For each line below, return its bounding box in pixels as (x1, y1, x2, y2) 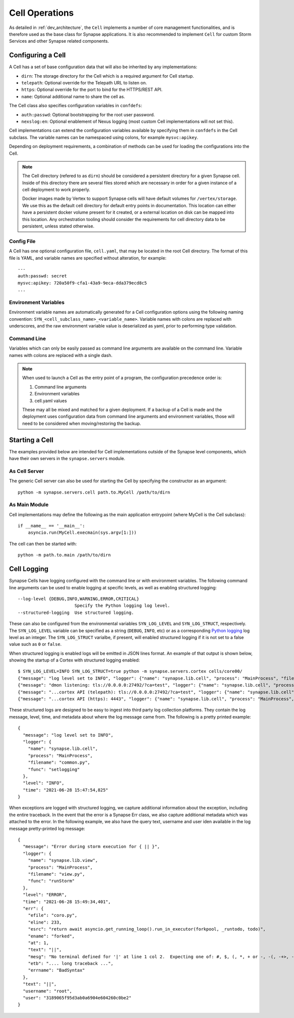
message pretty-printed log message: (9, 825, 85, 831)
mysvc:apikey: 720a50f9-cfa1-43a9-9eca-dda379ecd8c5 (18, 280, 147, 286)
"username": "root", (23, 988, 73, 994)
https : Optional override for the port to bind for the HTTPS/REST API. (21, 86, 163, 93)
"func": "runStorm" (27, 878, 75, 884)
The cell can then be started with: (9, 541, 77, 547)
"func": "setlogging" (27, 767, 80, 772)
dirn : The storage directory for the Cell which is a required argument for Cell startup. (21, 73, 195, 79)
